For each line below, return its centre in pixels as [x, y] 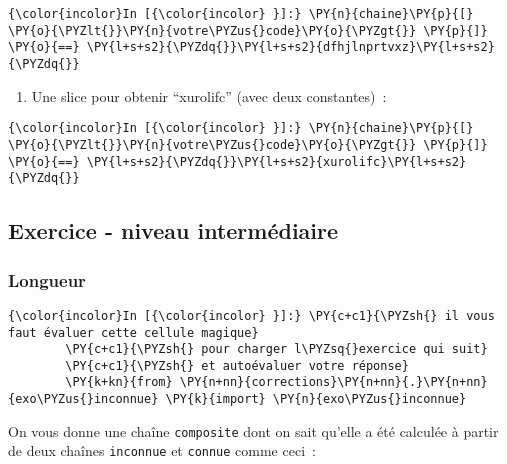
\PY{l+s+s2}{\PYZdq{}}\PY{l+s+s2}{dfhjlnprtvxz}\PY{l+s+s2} [290, 47]
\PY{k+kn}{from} [119, 382]
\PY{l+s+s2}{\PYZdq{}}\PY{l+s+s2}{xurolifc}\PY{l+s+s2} [276, 161]
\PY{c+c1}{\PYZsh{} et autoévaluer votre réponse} [237, 365]
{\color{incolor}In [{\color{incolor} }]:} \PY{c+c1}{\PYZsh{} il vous [251, 315]
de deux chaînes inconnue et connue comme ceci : [162, 450]
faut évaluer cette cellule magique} [133, 332]
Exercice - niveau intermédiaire [173, 230]
